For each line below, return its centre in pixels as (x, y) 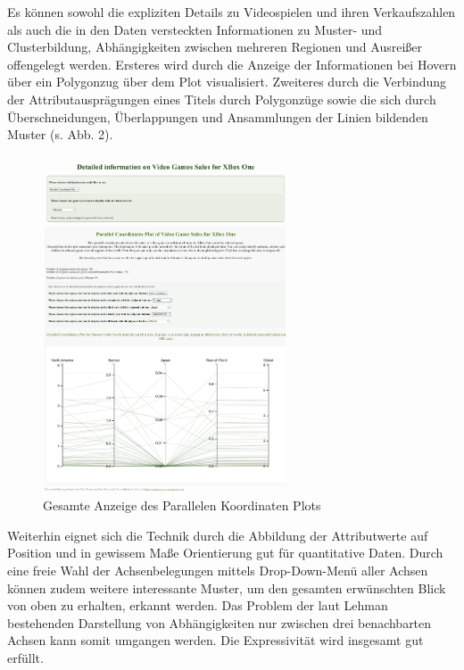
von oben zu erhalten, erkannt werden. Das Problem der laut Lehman (198, 605)
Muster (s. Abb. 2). (60, 134)
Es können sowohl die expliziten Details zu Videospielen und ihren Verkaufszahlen (232, 12)
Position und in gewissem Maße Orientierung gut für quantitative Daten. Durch (225, 553)
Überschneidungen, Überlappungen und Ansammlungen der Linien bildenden (218, 116)
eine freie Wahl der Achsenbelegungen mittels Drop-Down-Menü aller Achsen (218, 571)
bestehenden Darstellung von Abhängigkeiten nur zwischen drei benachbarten (220, 622)
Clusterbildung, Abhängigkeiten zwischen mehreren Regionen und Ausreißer (215, 47)
